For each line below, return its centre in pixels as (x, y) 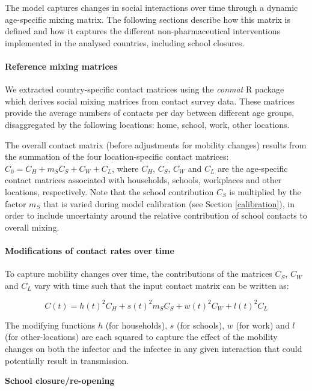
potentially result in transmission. (67, 360)
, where (125, 168)
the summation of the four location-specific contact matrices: (117, 156)
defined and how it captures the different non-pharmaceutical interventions (143, 31)
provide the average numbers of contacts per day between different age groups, (150, 113)
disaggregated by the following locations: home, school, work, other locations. (147, 124)
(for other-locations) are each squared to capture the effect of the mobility (141, 337)
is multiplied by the (265, 191)
